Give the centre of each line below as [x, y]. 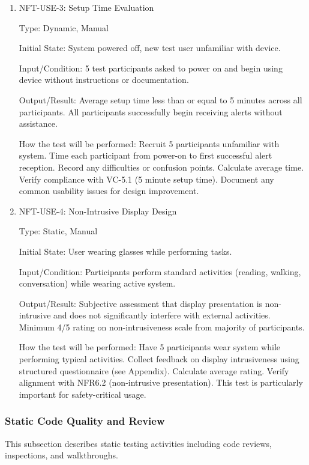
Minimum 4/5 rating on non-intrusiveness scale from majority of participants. [162, 327]
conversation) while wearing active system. [97, 283]
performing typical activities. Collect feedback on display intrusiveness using [159, 359]
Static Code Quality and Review [85, 421]
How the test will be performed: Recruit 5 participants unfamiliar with [149, 143]
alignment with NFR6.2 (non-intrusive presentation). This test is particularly [161, 382]
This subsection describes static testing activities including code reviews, [138, 443]
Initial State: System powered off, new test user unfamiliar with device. [150, 48]
